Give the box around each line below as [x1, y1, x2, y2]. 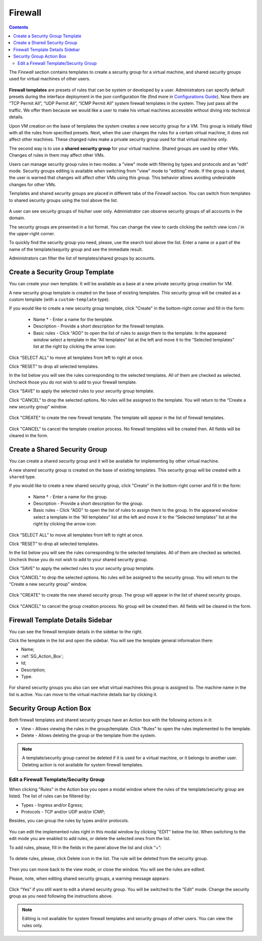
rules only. [22, 922, 43, 928]
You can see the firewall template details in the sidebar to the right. [9, 629, 143, 634]
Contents [9, 24, 29, 30]
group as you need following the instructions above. [9, 893, 113, 899]
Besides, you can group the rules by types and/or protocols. [9, 818, 130, 824]
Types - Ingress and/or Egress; [21, 802, 83, 808]
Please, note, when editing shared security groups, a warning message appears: [9, 876, 170, 881]
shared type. [9, 473, 36, 480]
